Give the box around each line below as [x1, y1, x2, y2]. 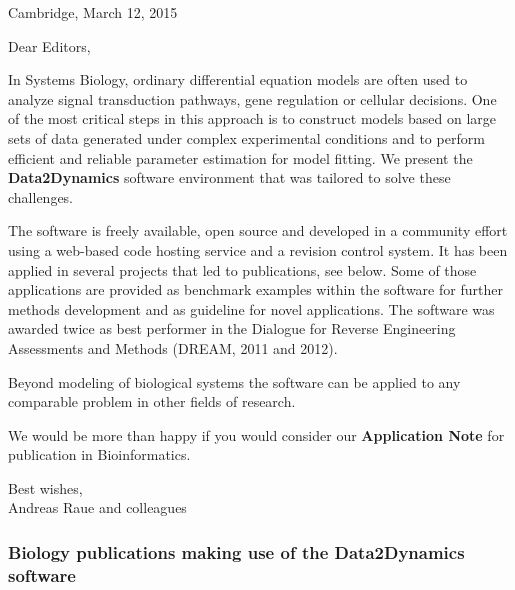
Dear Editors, [8, 35, 91, 56]
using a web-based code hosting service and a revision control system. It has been [8, 239, 508, 260]
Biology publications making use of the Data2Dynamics [8, 539, 465, 564]
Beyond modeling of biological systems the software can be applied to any [8, 371, 461, 392]
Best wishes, [8, 477, 83, 498]
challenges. [8, 186, 74, 207]
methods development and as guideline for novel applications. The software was [8, 298, 495, 319]
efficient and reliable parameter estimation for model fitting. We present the [8, 147, 473, 168]
